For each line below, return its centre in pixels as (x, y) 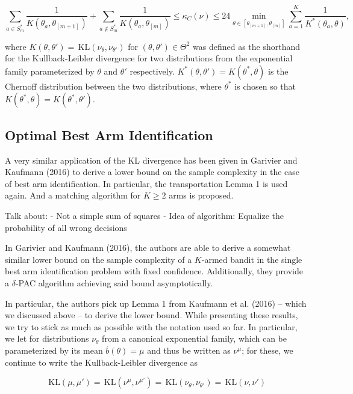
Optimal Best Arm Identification (109, 134)
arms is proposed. (201, 195)
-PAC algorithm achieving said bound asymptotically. (114, 283)
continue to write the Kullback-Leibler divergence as (102, 362)
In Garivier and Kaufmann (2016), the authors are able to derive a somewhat (148, 248)
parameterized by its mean (54, 350)
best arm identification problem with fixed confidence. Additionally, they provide (154, 271)
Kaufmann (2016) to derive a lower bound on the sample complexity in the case (152, 172)
